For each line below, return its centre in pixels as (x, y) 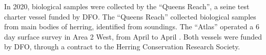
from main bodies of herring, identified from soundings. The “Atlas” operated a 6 (132, 26)
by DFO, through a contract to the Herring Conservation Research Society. (122, 47)
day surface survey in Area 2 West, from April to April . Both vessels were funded (133, 36)
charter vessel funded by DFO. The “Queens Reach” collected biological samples (130, 16)
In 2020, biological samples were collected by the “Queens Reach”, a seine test (127, 6)
